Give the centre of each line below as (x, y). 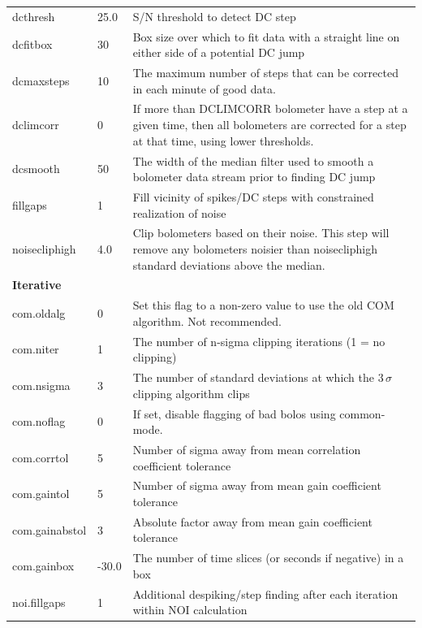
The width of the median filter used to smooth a (253, 160)
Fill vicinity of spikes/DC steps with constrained (253, 196)
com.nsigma (41, 385)
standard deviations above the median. (229, 264)
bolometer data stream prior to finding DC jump (254, 177)
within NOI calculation (190, 610)
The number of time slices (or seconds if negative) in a (268, 558)
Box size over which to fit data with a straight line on (266, 36)
